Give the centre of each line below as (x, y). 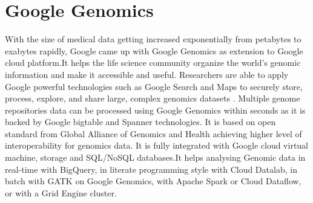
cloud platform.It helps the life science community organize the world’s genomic (153, 63)
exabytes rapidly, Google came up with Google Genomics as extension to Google (154, 50)
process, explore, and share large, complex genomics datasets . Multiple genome (153, 98)
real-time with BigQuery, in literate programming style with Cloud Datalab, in (151, 169)
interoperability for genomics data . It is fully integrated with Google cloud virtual (157, 145)
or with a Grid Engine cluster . (61, 192)
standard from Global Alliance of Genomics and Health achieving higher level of (153, 133)
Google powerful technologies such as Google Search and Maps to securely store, (154, 86)
